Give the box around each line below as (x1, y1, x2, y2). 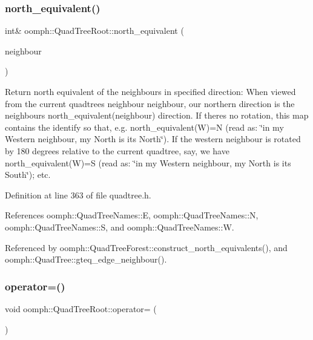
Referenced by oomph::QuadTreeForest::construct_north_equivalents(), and (5, 241, 288, 253)
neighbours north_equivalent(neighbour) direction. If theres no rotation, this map (5, 109, 309, 122)
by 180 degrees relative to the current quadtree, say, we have (5, 144, 229, 157)
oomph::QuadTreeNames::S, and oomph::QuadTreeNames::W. (5, 220, 234, 233)
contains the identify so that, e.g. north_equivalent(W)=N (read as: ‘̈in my (5, 120, 284, 133)
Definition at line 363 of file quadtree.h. (5, 188, 151, 201)
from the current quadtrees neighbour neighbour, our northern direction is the (5, 97, 295, 110)
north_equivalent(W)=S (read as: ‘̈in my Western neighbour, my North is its (5, 156, 291, 169)
